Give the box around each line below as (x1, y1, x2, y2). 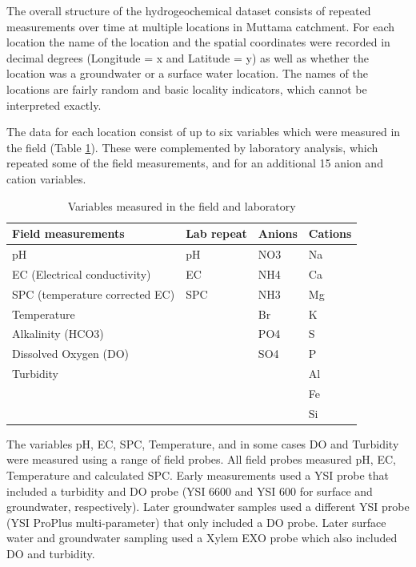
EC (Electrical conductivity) (12, 265, 151, 282)
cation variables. (6, 170, 86, 187)
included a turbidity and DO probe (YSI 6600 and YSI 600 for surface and (6, 482, 373, 499)
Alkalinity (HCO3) (12, 325, 104, 342)
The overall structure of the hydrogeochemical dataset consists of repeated (6, 2, 371, 18)
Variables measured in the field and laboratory (67, 197, 296, 214)
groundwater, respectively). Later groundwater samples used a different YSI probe (6, 498, 410, 515)
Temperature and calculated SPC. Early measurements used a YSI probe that (6, 467, 389, 483)
